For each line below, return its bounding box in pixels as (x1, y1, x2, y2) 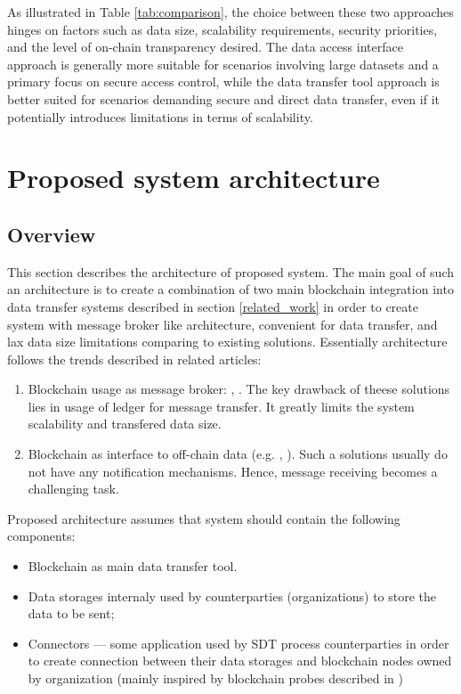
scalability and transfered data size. (28, 414, 222, 433)
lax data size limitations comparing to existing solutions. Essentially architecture (7, 332, 448, 351)
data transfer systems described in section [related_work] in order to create (7, 297, 418, 315)
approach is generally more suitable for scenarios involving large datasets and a (7, 54, 439, 73)
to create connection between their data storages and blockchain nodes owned (28, 651, 452, 670)
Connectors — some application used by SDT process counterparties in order (28, 633, 449, 652)
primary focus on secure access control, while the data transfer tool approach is (7, 72, 440, 91)
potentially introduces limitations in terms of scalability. (7, 107, 313, 126)
